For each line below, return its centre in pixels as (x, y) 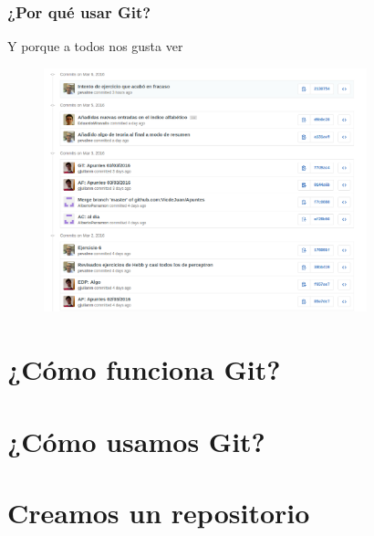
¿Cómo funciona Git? (144, 369)
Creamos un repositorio (159, 512)
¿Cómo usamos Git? (136, 441)
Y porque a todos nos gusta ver (95, 46)
